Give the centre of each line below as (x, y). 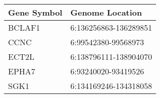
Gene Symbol (35, 12)
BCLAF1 (24, 27)
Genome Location (106, 12)
